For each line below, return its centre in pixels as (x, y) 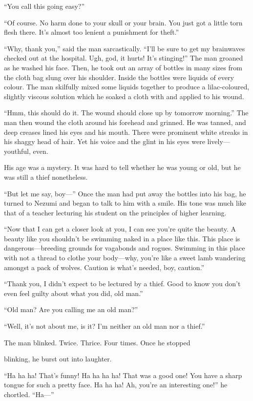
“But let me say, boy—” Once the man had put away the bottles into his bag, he (125, 193)
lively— (219, 141)
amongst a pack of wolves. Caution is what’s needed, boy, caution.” (104, 267)
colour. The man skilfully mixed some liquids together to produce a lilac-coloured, (127, 87)
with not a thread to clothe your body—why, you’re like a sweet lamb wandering (125, 258)
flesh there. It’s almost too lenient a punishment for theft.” (92, 32)
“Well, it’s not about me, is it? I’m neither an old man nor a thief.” (105, 326)
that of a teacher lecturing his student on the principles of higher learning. (115, 212)
